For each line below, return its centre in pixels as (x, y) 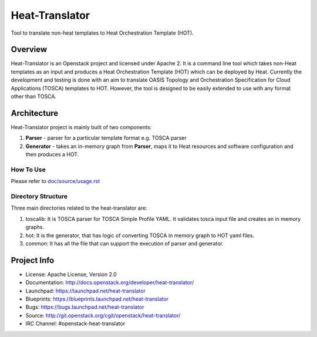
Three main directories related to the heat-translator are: (79, 208)
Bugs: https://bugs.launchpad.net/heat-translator (85, 307)
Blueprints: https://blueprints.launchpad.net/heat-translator (97, 299)
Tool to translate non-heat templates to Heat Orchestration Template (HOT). (102, 33)
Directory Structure (39, 196)
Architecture (35, 113)
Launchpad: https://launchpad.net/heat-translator (86, 291)
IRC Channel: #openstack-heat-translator (75, 323)
